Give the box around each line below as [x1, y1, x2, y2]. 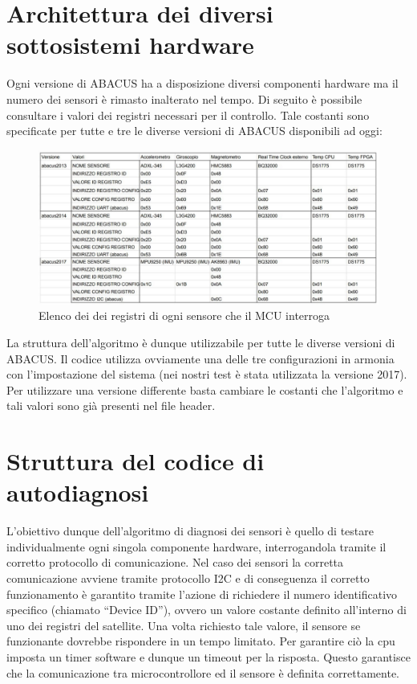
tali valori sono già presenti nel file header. [6, 397, 216, 414]
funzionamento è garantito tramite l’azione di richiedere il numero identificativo [6, 585, 398, 602]
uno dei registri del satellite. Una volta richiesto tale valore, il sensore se [6, 616, 361, 633]
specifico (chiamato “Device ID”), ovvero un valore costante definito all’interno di [6, 601, 407, 618]
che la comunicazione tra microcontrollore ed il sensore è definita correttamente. [6, 664, 399, 681]
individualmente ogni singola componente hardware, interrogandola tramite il [6, 538, 387, 555]
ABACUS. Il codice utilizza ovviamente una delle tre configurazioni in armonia [6, 350, 395, 367]
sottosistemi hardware [6, 28, 254, 61]
